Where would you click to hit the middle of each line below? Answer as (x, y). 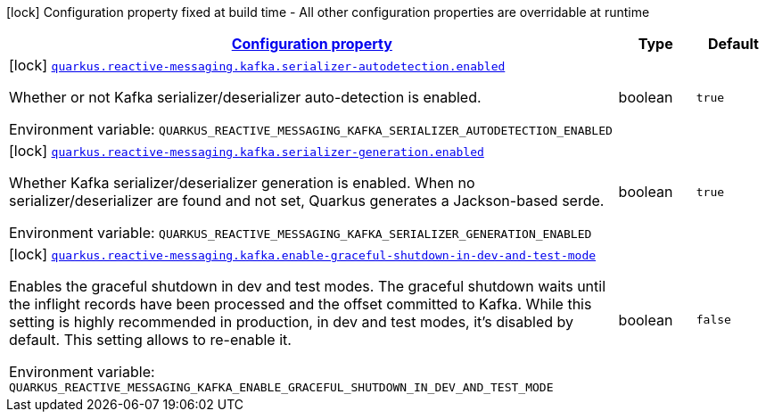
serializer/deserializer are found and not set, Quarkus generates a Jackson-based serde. (307, 201)
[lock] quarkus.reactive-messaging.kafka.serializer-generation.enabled (247, 151)
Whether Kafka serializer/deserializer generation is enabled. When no (242, 183)
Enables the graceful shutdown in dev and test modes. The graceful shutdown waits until (308, 286)
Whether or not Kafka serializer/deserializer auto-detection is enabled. (245, 97)
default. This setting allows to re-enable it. (150, 340)
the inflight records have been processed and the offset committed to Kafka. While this (301, 304)
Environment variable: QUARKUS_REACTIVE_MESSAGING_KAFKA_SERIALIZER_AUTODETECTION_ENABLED (311, 129)
